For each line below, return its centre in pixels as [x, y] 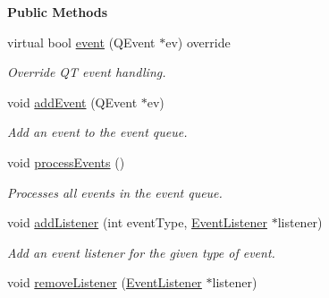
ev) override [198, 42]
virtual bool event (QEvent [81, 42]
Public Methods [58, 12]
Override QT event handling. [87, 72]
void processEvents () [66, 162]
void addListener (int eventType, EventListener [137, 222]
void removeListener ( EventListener [105, 282]
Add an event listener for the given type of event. [141, 252]
